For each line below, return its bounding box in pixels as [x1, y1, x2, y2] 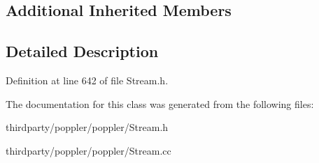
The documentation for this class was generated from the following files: [6, 96, 314, 111]
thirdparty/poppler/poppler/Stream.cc [6, 143, 171, 157]
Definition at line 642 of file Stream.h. [6, 72, 169, 87]
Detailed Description [6, 40, 159, 62]
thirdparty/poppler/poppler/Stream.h [6, 120, 169, 134]
